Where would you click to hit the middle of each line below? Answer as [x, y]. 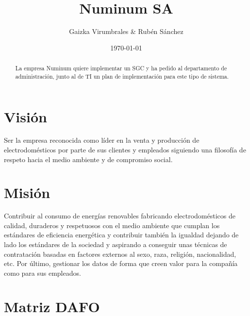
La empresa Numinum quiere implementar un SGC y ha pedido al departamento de [121, 68]
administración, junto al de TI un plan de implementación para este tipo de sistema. [122, 76]
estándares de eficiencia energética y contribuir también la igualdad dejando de [121, 235]
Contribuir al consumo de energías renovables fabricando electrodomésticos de [120, 216]
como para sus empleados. [42, 273]
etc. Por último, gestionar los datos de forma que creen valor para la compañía [121, 263]
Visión [25, 117]
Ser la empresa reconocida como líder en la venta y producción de [102, 140]
